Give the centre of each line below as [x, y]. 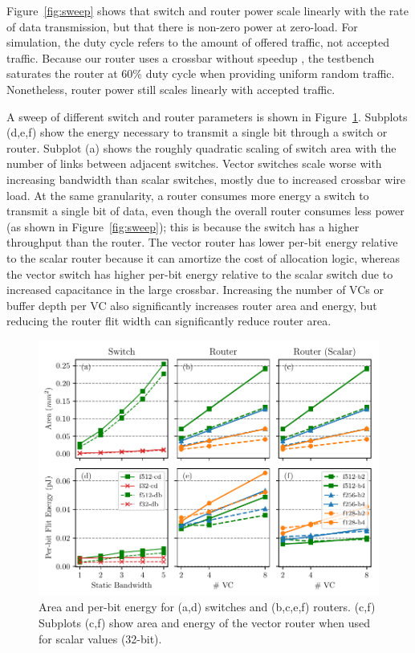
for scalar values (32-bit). [100, 638]
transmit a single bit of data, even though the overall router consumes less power [205, 211]
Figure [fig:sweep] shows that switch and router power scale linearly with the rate [207, 10]
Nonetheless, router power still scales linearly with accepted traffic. [171, 89]
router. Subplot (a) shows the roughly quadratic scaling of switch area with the [201, 147]
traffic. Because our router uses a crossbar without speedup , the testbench [191, 57]
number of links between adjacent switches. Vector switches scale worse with [194, 163]
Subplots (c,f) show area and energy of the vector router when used [205, 623]
